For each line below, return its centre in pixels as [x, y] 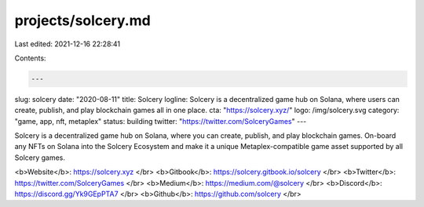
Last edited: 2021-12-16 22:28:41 [68, 44]
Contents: [30, 58]
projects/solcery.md [82, 20]
